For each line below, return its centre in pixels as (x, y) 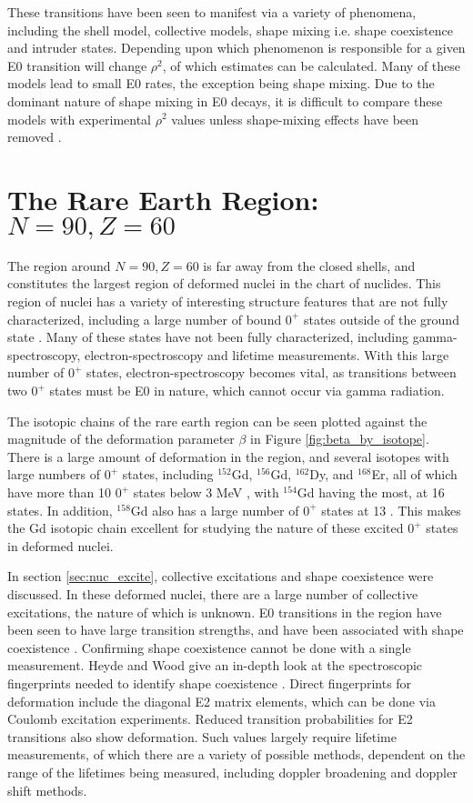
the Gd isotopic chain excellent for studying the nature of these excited (206, 528)
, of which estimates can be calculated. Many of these (312, 65)
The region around (59, 265)
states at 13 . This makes (391, 510)
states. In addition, (60, 510)
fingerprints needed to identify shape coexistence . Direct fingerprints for (210, 683)
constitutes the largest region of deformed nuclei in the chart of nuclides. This (224, 283)
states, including (168, 474)
